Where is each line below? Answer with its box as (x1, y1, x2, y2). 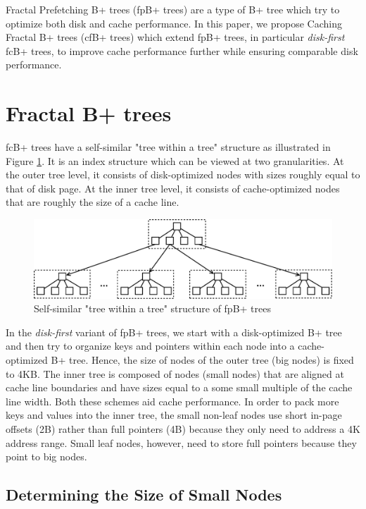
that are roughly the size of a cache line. (6, 195, 179, 209)
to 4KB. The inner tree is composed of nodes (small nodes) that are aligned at (6, 366, 344, 381)
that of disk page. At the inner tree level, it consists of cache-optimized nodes (6, 180, 340, 195)
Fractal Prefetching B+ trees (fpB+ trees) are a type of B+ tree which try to (6, 2, 340, 16)
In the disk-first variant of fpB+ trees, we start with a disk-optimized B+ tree (6, 324, 342, 339)
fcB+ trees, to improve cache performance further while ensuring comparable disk (6, 43, 358, 58)
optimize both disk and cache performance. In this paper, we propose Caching (6, 16, 342, 30)
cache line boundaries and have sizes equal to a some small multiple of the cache (6, 380, 353, 395)
